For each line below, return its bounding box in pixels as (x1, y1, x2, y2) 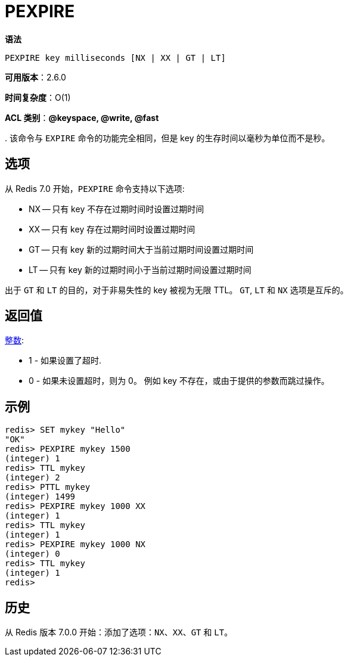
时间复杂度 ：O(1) (5, 92, 71, 103)
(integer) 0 (5, 549, 60, 559)
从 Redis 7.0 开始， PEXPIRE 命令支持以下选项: (5, 183, 185, 194)
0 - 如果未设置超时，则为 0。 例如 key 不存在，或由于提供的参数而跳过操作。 (29, 376, 330, 386)
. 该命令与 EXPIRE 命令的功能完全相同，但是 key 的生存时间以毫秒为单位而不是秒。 (5, 132, 330, 143)
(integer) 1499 (5, 492, 76, 502)
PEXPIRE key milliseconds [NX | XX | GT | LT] (5, 52, 226, 63)
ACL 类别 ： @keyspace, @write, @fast (5, 112, 159, 123)
